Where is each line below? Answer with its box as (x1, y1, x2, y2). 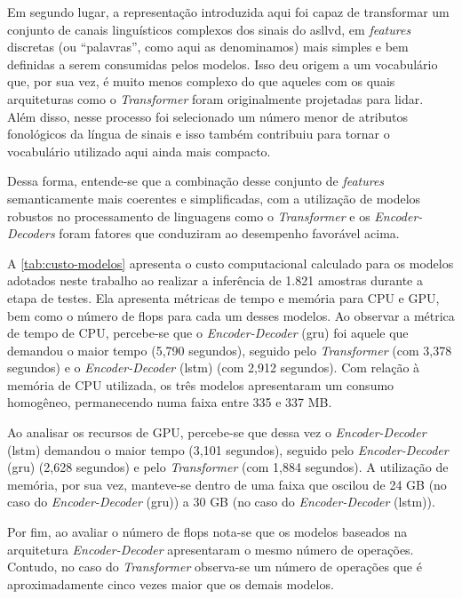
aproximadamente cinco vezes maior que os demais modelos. (7, 574, 334, 593)
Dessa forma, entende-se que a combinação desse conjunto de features (7, 172, 385, 190)
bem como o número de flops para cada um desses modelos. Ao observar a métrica (7, 306, 455, 324)
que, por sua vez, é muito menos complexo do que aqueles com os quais (7, 72, 395, 91)
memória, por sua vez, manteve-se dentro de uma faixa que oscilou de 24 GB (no (7, 475, 447, 493)
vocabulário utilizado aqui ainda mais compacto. (7, 141, 271, 160)
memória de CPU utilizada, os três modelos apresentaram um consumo (7, 375, 394, 394)
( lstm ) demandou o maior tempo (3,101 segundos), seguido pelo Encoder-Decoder (7, 440, 449, 459)
